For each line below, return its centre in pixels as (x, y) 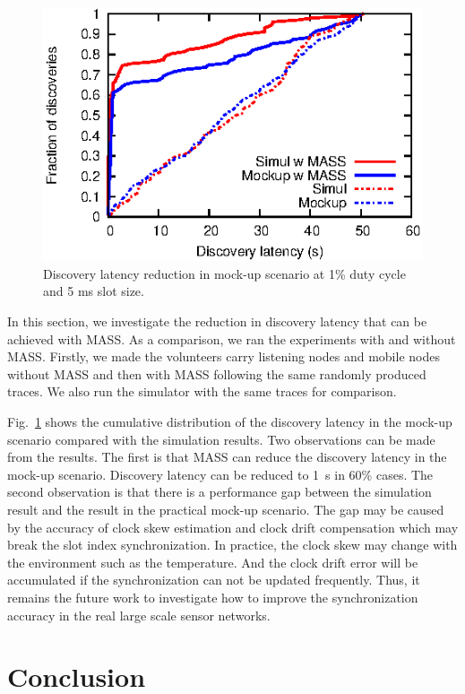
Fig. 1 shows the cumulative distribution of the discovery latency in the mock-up (230, 422)
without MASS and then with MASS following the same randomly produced (217, 373)
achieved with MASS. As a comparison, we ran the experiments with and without (232, 338)
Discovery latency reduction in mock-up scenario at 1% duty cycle (224, 273)
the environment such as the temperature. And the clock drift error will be (213, 562)
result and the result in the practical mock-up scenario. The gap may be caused (226, 509)
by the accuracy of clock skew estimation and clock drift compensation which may (233, 527)
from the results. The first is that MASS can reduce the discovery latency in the (227, 457)
